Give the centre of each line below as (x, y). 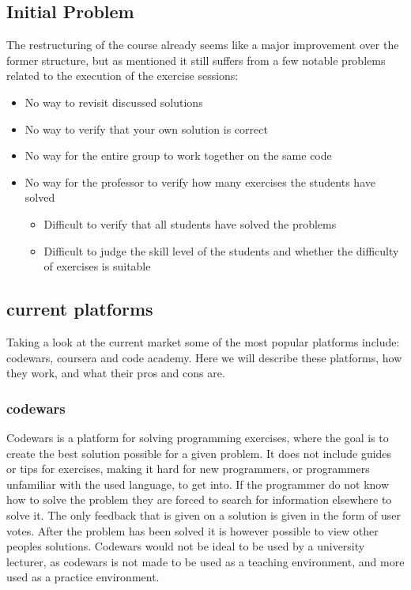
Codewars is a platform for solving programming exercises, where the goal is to (198, 437)
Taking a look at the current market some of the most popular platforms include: (203, 341)
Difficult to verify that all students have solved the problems (190, 223)
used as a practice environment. (83, 577)
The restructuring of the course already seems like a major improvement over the (203, 45)
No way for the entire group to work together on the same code (178, 155)
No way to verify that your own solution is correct (146, 129)
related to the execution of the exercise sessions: (123, 76)
